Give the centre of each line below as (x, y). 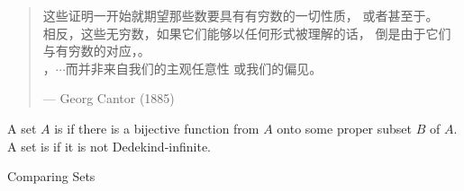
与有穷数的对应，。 (96, 51)
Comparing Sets (51, 176)
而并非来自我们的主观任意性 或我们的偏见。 (194, 68)
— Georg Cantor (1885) (109, 98)
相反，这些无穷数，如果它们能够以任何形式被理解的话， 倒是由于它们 (247, 33)
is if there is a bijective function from (157, 128)
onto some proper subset (344, 128)
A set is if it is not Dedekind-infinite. (109, 146)
